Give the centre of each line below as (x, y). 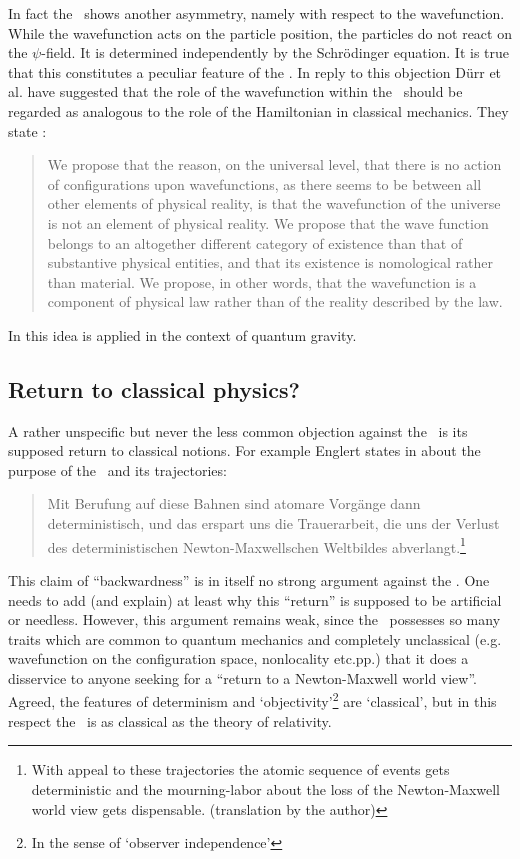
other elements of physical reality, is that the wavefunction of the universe (274, 203)
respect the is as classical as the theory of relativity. (170, 720)
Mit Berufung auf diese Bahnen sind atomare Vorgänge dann (234, 503)
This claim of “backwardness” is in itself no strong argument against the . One (249, 579)
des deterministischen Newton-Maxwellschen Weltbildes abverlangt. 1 (256, 545)
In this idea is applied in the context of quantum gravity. (182, 334)
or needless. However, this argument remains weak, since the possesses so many (254, 619)
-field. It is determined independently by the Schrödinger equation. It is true (275, 52)
